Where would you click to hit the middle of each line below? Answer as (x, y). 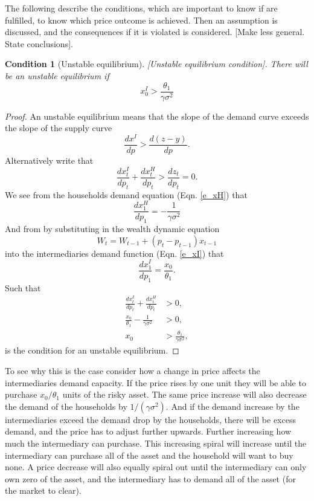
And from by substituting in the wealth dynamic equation (112, 229)
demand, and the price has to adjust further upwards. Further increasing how (148, 431)
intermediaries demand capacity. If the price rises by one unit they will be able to (155, 382)
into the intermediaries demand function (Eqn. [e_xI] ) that (114, 253)
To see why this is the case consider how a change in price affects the (133, 371)
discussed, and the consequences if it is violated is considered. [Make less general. (155, 32)
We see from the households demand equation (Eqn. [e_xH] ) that (126, 194)
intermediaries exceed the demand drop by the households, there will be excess (150, 419)
